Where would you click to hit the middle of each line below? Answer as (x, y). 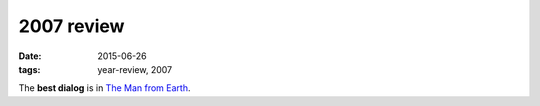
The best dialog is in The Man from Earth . (104, 88)
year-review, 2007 (135, 69)
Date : (30, 56)
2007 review (71, 26)
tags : (29, 69)
